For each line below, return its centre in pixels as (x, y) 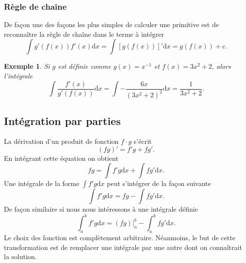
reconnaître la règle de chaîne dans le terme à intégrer (84, 34)
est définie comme (84, 66)
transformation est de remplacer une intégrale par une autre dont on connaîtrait (123, 247)
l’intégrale (18, 76)
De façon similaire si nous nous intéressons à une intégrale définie (101, 209)
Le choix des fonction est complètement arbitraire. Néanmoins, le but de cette (120, 238)
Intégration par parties (62, 121)
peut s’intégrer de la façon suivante (159, 183)
